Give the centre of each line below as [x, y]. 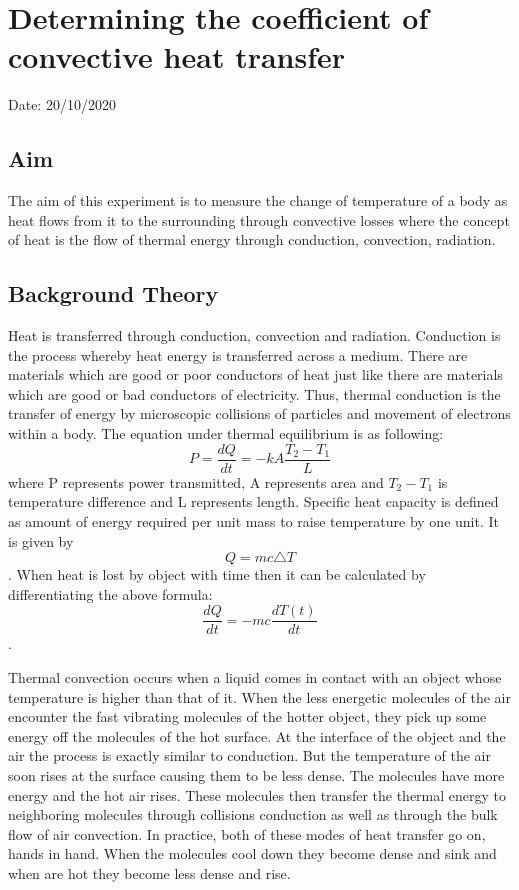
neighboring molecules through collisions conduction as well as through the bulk [253, 814]
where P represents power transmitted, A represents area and [196, 481]
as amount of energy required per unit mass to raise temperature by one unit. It [253, 520]
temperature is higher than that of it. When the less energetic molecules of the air [259, 696]
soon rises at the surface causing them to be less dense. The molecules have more [256, 774]
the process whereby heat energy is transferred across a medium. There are [238, 354]
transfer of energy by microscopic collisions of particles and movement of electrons [259, 413]
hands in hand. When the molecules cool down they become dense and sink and [252, 853]
